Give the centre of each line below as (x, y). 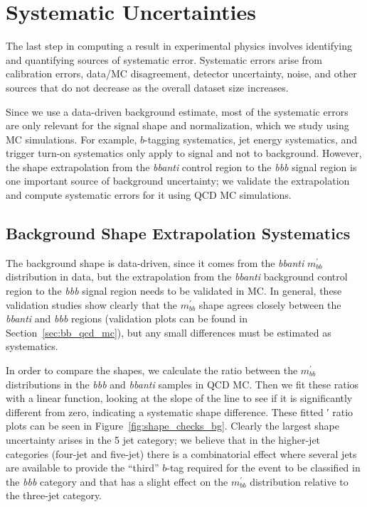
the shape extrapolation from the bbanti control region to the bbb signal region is (181, 167)
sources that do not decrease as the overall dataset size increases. (147, 87)
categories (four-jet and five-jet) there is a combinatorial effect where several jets (181, 453)
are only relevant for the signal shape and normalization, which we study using (177, 125)
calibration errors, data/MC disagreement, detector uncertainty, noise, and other (181, 73)
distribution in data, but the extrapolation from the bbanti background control (177, 277)
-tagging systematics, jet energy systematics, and (251, 139)
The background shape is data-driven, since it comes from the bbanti (155, 262)
